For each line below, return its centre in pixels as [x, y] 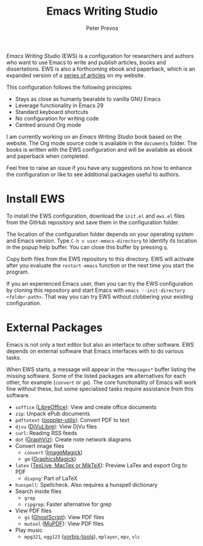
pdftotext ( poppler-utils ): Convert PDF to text [72, 420]
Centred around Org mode [48, 125]
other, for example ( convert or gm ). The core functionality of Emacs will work [101, 382]
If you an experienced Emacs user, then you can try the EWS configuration [100, 283]
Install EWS [36, 199]
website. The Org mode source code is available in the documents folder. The [102, 143]
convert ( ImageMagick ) [53, 452]
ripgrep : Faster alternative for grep [68, 504]
